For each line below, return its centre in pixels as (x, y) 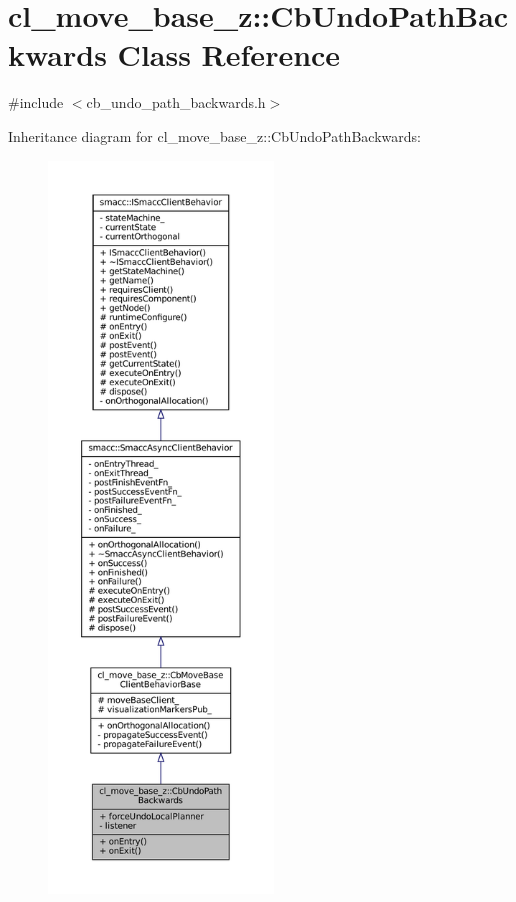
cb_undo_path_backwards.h (176, 102)
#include (36, 102)
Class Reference (229, 54)
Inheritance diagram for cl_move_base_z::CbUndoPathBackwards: (214, 135)
